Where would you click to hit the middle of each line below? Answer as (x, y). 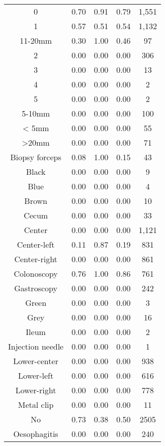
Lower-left (36, 375)
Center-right (36, 259)
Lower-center (36, 361)
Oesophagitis (36, 434)
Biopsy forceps (36, 157)
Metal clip (36, 405)
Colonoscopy (36, 273)
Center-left (36, 244)
